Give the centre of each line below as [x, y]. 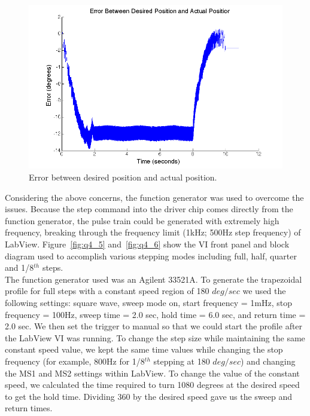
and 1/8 [19, 267]
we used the [264, 291]
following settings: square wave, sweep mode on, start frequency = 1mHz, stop [149, 302]
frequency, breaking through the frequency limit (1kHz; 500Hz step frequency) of [153, 232]
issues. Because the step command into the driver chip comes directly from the [149, 209]
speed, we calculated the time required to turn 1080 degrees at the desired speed [152, 385]
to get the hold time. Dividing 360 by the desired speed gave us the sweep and [149, 396]
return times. [29, 408]
